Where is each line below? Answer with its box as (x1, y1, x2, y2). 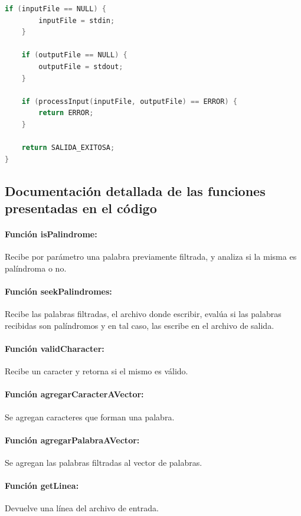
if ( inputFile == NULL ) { (5, 5, 106, 13)
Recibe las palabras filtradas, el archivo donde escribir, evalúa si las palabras (5, 308, 282, 320)
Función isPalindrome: (5, 228, 97, 240)
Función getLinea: (5, 479, 79, 492)
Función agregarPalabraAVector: (5, 433, 140, 446)
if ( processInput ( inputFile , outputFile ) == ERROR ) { (21, 97, 237, 106)
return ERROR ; (38, 109, 94, 117)
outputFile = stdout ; (38, 62, 123, 71)
